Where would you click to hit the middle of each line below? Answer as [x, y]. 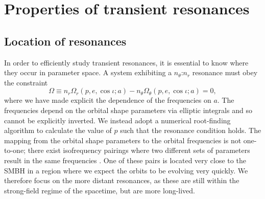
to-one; [15, 150]
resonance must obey [225, 72]
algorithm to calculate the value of [58, 130]
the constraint [26, 82]
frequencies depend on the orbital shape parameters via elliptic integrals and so [128, 110]
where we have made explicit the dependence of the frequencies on [108, 100]
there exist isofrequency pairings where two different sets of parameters [139, 150]
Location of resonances [65, 41]
